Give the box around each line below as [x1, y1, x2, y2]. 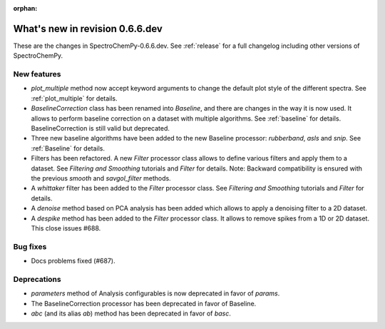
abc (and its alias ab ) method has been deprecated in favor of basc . [31, 309, 232, 318]
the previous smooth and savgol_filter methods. [31, 173, 171, 182]
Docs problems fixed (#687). [31, 257, 115, 265]
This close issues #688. [31, 223, 101, 232]
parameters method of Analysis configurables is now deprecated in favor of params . [31, 289, 280, 298]
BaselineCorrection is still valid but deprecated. [31, 124, 170, 132]
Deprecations [13, 274, 61, 284]
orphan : [13, 4, 38, 12]
